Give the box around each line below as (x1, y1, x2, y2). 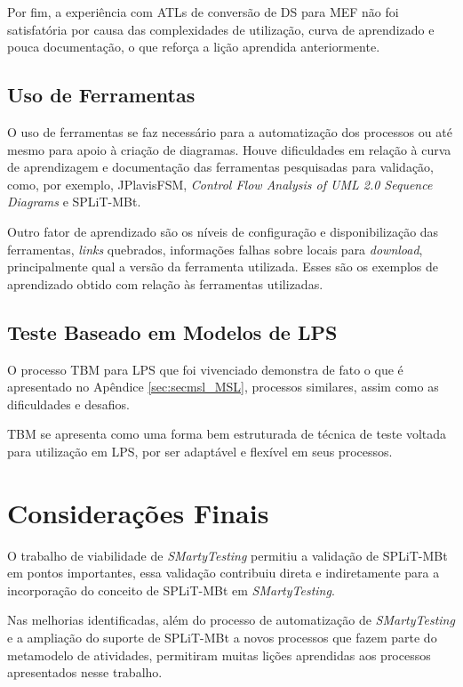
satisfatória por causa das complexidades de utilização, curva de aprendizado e (7, 20, 435, 38)
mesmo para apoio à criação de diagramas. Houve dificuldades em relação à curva (7, 140, 451, 158)
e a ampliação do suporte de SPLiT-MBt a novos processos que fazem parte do (7, 628, 437, 646)
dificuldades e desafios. (7, 394, 130, 413)
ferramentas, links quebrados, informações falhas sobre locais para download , (7, 239, 423, 258)
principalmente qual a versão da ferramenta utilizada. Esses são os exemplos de (7, 257, 439, 276)
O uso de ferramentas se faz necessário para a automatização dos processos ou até (7, 122, 452, 141)
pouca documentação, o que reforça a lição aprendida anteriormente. (7, 37, 380, 56)
